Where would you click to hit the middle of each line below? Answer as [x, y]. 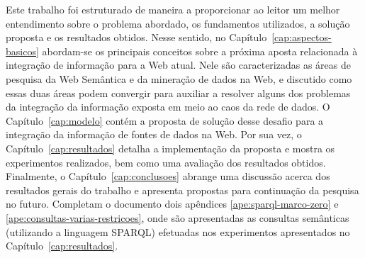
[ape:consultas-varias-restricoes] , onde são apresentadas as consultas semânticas [178, 217]
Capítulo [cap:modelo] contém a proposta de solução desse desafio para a [165, 120]
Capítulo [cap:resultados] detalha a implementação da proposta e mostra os [170, 148]
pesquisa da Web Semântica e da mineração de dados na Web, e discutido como [179, 78]
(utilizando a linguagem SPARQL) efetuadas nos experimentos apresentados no [178, 231]
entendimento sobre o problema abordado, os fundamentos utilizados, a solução [178, 23]
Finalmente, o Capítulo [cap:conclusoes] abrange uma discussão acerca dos [168, 176]
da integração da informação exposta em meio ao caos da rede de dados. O [168, 107]
